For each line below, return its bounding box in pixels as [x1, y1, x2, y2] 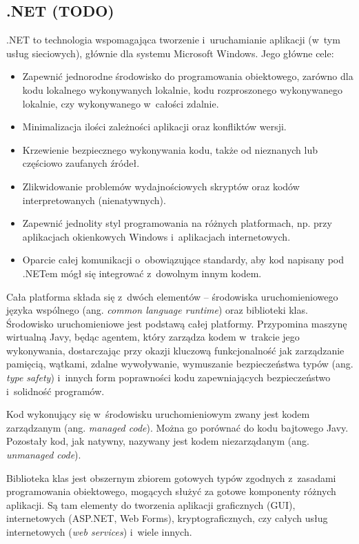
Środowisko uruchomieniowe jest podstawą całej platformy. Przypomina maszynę [6, 316, 347, 330]
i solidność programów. [6, 383, 105, 398]
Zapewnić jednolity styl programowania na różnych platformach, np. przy [22, 216, 332, 230]
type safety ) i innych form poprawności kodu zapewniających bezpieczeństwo [6, 370, 331, 385]
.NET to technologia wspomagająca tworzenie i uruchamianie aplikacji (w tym [6, 32, 340, 47]
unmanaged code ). [6, 447, 81, 462]
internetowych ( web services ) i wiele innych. [6, 525, 192, 539]
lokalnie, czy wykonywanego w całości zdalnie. [22, 96, 219, 110]
